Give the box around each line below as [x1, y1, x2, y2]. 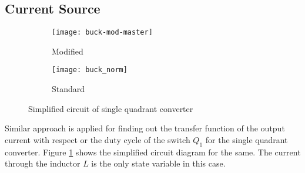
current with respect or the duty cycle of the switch [5, 133, 190, 145]
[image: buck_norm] [52, 66, 128, 74]
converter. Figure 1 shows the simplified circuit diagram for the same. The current [5, 145, 301, 158]
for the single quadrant [205, 133, 288, 145]
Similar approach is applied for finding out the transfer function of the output [5, 122, 285, 134]
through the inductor [5, 157, 81, 169]
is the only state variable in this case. [91, 157, 226, 169]
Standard [52, 83, 85, 95]
